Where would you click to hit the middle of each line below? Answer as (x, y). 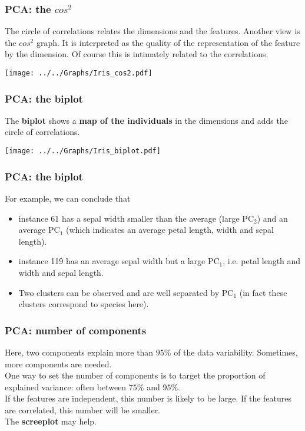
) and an (272, 218)
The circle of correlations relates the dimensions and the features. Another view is (152, 31)
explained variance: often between (66, 386)
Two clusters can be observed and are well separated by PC (126, 292)
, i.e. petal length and (262, 261)
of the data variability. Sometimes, (236, 352)
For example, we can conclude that (68, 198)
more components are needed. (58, 363)
